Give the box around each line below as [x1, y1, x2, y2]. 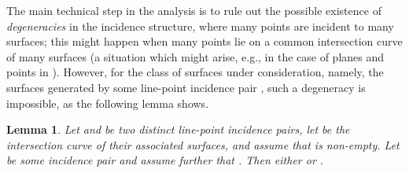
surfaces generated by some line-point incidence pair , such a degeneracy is [6, 79, 366, 95]
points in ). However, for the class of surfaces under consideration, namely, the [6, 64, 384, 80]
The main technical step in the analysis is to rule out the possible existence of [6, 2, 381, 18]
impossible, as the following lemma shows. [6, 94, 209, 111]
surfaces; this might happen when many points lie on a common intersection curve [6, 33, 403, 50]
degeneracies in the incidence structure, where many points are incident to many [6, 17, 394, 34]
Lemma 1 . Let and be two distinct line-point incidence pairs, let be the [6, 121, 350, 138]
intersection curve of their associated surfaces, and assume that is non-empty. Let [6, 136, 400, 153]
